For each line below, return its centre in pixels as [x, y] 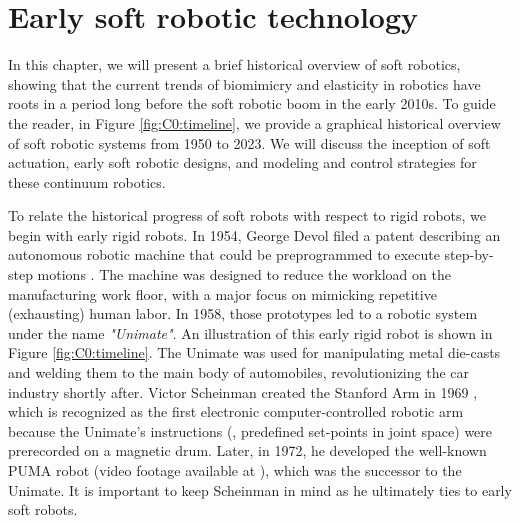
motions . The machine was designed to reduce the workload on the [244, 274]
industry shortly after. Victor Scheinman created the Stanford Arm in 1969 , [243, 391]
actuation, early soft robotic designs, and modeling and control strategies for [242, 162]
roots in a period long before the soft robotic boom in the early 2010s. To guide [252, 103]
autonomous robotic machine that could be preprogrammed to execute [224, 254]
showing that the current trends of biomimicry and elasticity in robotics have [244, 83]
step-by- [469, 254]
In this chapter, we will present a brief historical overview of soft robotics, [234, 64]
